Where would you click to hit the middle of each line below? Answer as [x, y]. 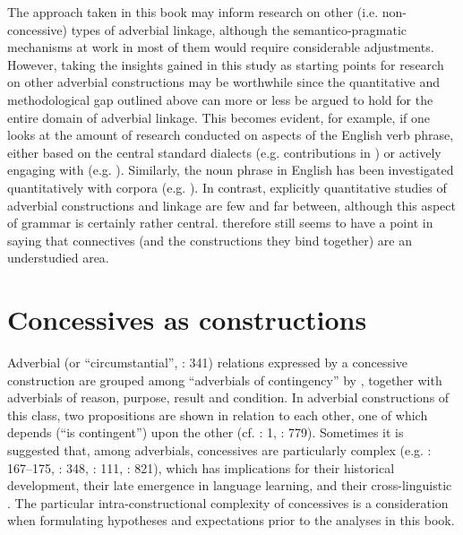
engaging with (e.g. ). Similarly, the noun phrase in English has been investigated [231, 170]
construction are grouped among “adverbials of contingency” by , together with [225, 380]
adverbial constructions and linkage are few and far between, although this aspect [231, 205]
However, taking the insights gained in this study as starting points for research [226, 64]
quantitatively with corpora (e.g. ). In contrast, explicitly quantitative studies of [227, 187]
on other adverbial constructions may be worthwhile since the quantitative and [224, 82]
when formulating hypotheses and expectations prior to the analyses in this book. [231, 520]
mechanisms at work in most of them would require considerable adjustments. [221, 47]
